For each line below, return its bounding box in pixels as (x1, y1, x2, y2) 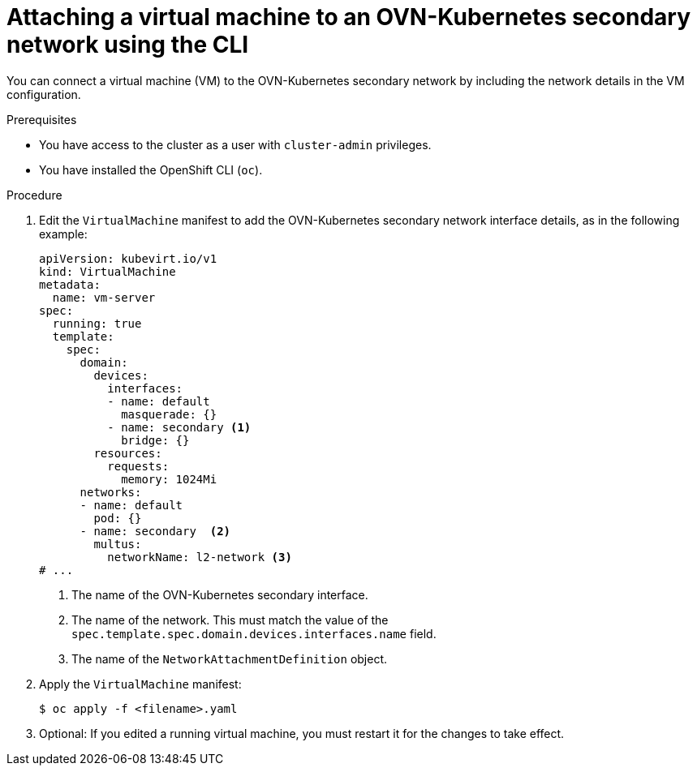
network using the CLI (6, 31, 249, 58)
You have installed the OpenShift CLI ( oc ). (39, 162, 263, 177)
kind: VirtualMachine (39, 264, 176, 278)
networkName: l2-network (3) (107, 550, 292, 564)
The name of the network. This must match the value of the (71, 612, 389, 627)
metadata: (39, 277, 101, 291)
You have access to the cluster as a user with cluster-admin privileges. (39, 137, 432, 152)
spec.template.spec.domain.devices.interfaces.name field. (71, 626, 437, 641)
